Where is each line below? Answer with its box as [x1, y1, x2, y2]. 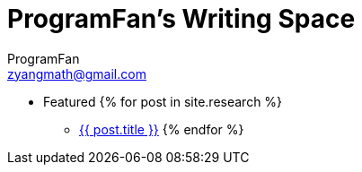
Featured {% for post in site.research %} [43, 93, 283, 109]
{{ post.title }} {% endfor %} [79, 121, 244, 137]
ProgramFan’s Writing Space [7, 4, 356, 34]
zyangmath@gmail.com [7, 65, 146, 82]
